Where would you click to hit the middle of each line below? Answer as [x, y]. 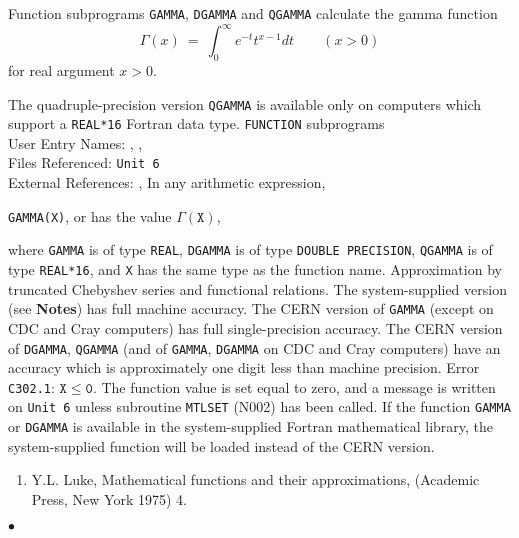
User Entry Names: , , [75, 142]
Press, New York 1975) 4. [109, 498]
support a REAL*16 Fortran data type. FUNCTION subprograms [196, 123]
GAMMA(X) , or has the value [90, 215]
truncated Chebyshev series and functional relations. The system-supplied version [257, 288]
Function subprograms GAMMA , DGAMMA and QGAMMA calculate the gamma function [253, 13]
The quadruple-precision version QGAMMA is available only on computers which [245, 103]
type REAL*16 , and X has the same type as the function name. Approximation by [255, 269]
